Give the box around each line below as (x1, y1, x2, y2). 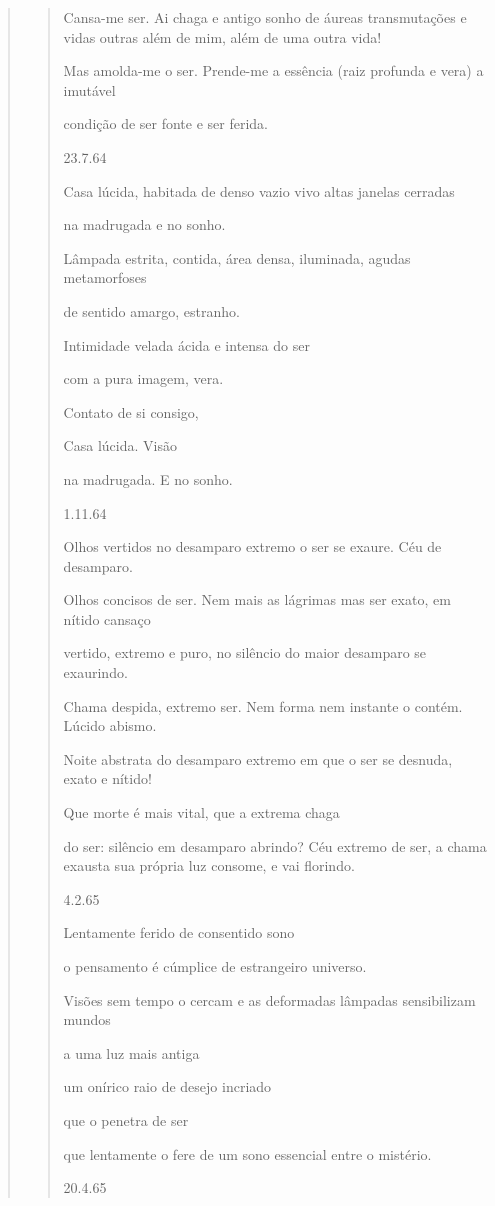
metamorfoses (63, 267, 147, 288)
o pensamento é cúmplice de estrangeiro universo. (63, 956, 367, 976)
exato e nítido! (63, 768, 152, 789)
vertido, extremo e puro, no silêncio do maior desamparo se (63, 642, 427, 663)
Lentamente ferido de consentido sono (63, 922, 295, 943)
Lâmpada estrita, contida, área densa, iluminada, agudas (63, 247, 411, 268)
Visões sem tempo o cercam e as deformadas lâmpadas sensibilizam (63, 989, 476, 1010)
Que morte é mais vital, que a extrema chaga (63, 802, 340, 823)
